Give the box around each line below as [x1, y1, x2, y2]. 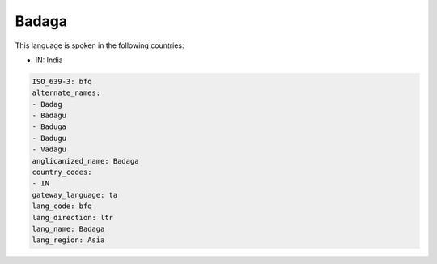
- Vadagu [32, 145, 67, 154]
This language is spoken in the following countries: [15, 40, 185, 50]
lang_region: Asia [32, 236, 105, 245]
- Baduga [32, 122, 67, 131]
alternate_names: [32, 88, 101, 97]
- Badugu [32, 134, 67, 143]
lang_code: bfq [32, 202, 92, 211]
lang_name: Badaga [32, 224, 105, 233]
